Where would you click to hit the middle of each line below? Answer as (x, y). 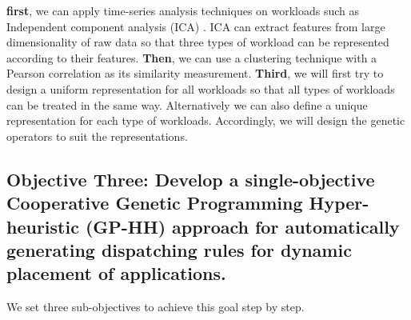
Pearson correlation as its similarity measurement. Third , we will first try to (195, 73)
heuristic (43, 226)
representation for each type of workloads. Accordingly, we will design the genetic (206, 120)
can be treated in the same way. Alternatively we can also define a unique (187, 104)
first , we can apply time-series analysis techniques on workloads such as (183, 10)
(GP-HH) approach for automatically (242, 226)
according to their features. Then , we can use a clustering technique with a (192, 57)
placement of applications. (116, 273)
